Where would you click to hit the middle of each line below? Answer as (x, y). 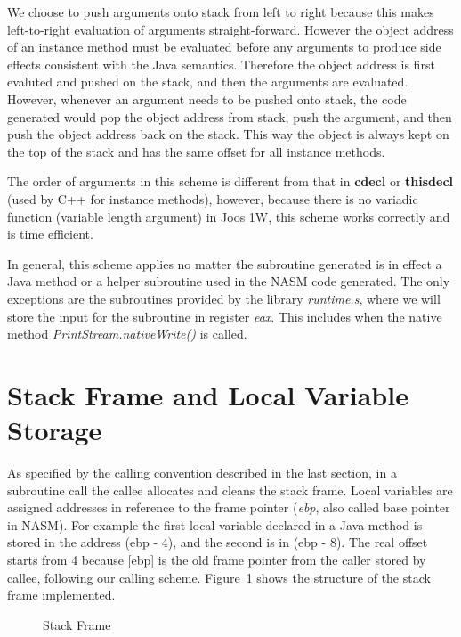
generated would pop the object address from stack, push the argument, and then (230, 116)
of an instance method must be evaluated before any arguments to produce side (224, 47)
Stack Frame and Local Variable (208, 394)
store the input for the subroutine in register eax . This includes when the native (225, 316)
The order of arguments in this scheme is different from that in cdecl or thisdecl (230, 181)
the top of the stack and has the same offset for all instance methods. (196, 151)
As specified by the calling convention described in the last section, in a (202, 472)
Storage (55, 430)
